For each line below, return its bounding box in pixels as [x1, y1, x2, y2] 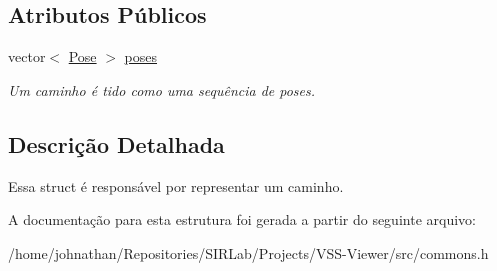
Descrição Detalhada [8, 128, 225, 159]
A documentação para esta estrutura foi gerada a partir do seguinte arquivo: [8, 209, 476, 230]
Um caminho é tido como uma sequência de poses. [8, 79, 316, 100]
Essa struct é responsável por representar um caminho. [8, 175, 344, 196]
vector [8, 46, 46, 67]
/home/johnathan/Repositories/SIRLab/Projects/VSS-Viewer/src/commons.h [8, 242, 489, 263]
